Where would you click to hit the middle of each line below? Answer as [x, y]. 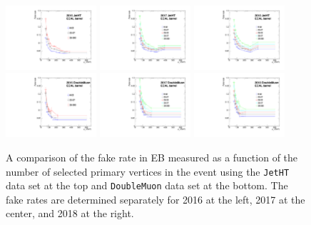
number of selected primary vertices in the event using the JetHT [148, 171]
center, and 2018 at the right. [70, 213]
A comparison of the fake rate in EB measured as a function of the [152, 157]
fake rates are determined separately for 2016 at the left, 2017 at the [155, 199]
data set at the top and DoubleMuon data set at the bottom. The [147, 185]
